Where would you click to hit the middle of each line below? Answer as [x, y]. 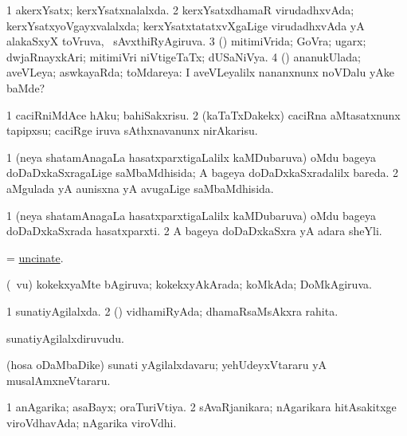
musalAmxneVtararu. [59, 380]
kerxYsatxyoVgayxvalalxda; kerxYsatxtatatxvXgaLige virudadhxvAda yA [186, 25]
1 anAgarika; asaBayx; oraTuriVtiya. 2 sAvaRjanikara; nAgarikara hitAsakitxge [202, 407]
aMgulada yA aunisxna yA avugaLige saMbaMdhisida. [140, 188]
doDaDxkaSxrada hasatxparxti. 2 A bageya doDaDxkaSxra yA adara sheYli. [194, 231]
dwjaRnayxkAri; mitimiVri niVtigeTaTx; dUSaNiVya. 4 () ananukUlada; [184, 56]
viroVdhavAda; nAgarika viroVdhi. [92, 422]
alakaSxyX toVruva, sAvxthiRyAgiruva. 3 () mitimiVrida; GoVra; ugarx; [186, 41]
